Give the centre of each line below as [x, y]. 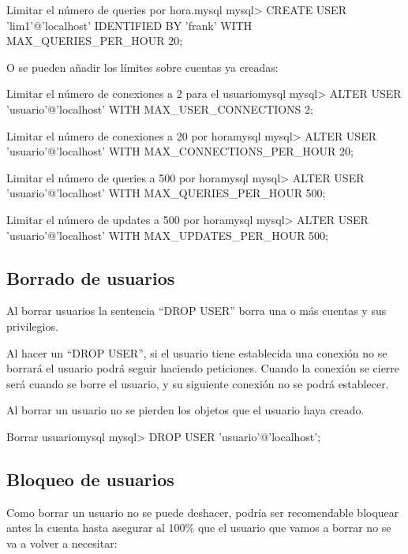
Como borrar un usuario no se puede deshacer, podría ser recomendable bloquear [203, 512]
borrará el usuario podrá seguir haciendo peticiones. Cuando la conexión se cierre [203, 368]
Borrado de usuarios [91, 277]
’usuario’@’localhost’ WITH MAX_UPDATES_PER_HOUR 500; [168, 235]
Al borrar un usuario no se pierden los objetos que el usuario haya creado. [185, 410]
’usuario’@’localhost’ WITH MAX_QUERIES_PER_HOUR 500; [166, 193]
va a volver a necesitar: [62, 543]
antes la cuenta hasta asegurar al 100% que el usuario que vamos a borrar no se [199, 528]
